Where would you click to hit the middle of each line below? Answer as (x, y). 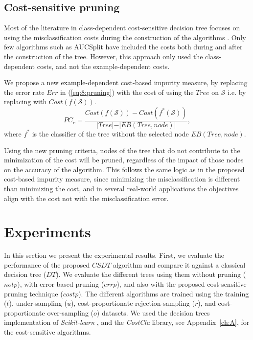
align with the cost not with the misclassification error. (86, 198)
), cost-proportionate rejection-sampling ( (133, 303)
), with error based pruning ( (61, 284)
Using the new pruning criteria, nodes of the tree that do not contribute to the (122, 150)
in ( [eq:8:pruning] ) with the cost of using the (127, 92)
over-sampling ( (70, 312)
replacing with (25, 102)
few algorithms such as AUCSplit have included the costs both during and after (123, 47)
